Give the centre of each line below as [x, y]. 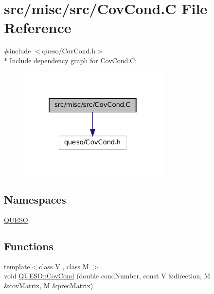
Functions [29, 246]
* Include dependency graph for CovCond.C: [71, 60]
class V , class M [64, 266]
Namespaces [35, 199]
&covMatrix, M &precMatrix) [49, 285]
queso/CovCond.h [69, 51]
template [17, 266]
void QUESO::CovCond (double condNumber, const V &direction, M [107, 276]
